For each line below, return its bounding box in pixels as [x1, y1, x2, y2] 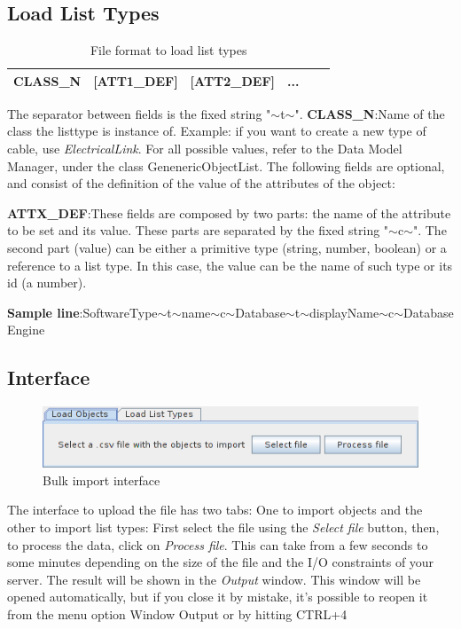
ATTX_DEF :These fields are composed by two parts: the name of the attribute [7, 203, 451, 222]
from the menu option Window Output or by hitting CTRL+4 [7, 605, 348, 624]
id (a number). [7, 273, 87, 292]
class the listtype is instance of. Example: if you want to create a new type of [7, 122, 426, 140]
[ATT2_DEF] [190, 71, 276, 90]
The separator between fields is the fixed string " [7, 104, 271, 122]
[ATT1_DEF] [93, 71, 178, 90]
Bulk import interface [43, 470, 160, 489]
